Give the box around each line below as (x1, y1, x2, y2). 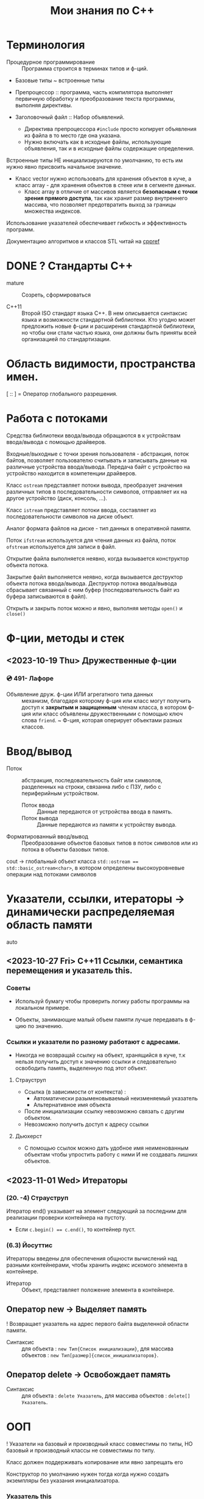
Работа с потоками (6, 412, 108, 425)
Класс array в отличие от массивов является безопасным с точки (24, 188, 198, 195)
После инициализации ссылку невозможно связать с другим (24, 1108, 185, 1115)
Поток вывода (21, 814, 58, 821)
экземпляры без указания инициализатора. (6, 1477, 120, 1484)
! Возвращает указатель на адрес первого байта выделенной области (6, 1320, 189, 1328)
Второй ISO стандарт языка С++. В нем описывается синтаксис (21, 309, 188, 317)
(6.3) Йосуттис (6, 1241, 53, 1249)
